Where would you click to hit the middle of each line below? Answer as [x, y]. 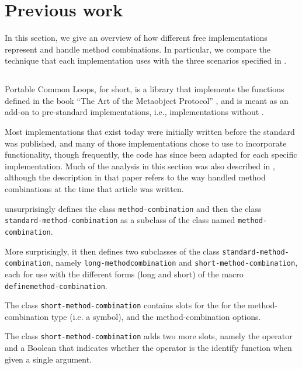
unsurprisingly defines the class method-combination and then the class [133, 208]
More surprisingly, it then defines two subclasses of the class [112, 251]
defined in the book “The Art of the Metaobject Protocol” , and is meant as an [147, 100]
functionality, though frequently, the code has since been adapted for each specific [151, 154]
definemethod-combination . [56, 285]
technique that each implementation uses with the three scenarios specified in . [146, 60]
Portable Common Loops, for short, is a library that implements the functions [145, 89]
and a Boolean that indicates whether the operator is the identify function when [148, 348]
